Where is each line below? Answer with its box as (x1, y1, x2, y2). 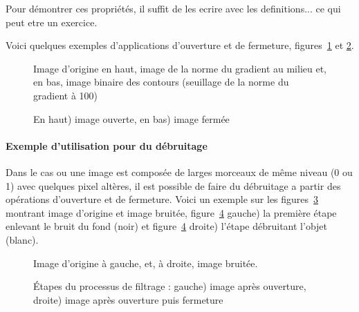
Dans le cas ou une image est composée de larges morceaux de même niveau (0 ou (6, 164, 353, 179)
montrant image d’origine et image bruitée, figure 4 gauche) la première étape (6, 205, 337, 220)
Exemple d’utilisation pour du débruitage (6, 138, 208, 153)
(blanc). (6, 232, 39, 246)
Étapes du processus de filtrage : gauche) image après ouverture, (33, 279, 306, 293)
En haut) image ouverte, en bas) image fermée (33, 111, 230, 126)
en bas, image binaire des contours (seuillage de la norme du (33, 75, 289, 89)
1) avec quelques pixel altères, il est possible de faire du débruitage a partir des (6, 178, 341, 193)
